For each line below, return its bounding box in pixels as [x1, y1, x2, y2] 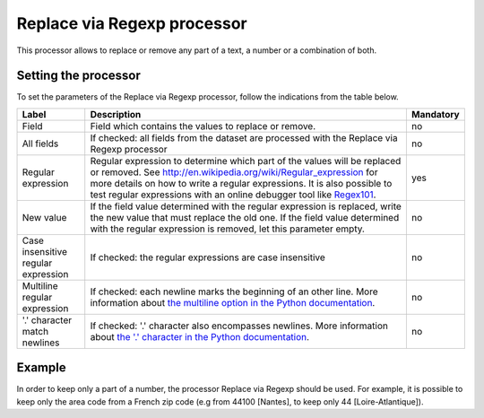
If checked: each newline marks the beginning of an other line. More [90, 285, 378, 298]
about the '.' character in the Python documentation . [90, 330, 309, 343]
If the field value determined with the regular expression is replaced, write [90, 200, 402, 213]
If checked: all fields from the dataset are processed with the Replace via [90, 131, 398, 144]
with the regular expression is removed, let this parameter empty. [90, 222, 365, 235]
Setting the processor [16, 68, 141, 83]
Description [90, 108, 142, 120]
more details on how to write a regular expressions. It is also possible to [90, 177, 393, 189]
